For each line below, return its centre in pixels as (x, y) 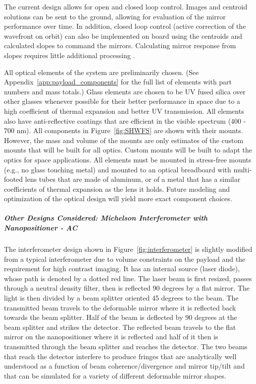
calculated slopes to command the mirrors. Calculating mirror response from (120, 45)
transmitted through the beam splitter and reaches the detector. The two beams (126, 346)
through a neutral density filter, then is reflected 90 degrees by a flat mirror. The (127, 288)
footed (14, 179)
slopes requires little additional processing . (70, 55)
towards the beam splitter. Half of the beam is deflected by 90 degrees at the (121, 317)
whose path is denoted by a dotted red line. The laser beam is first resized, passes (128, 278)
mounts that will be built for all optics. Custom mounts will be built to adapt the (128, 150)
